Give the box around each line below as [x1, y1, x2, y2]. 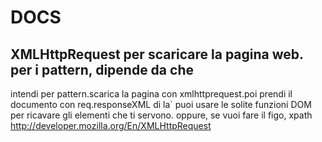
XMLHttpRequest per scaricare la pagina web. [10, 46, 304, 63]
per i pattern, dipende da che [10, 61, 194, 78]
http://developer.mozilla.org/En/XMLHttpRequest [10, 120, 212, 131]
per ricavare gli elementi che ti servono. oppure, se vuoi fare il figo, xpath [10, 109, 313, 121]
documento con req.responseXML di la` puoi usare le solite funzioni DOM [10, 99, 312, 110]
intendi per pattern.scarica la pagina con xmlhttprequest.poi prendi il [10, 88, 293, 100]
